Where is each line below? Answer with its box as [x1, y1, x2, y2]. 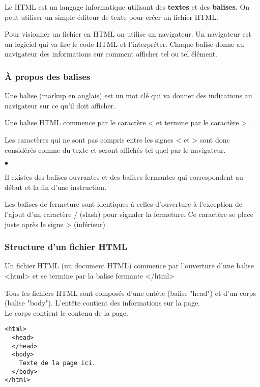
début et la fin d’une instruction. [5, 181, 107, 192]
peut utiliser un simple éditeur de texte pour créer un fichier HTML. [5, 11, 218, 22]
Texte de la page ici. [19, 359, 96, 367]
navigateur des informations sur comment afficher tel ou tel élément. [5, 48, 218, 59]
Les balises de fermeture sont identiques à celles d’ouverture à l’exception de [5, 199, 243, 209]
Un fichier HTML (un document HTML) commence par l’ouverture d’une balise [5, 260, 254, 271]
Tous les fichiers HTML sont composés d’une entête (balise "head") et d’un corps [5, 287, 256, 298]
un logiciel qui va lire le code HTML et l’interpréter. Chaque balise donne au [5, 38, 244, 49]
